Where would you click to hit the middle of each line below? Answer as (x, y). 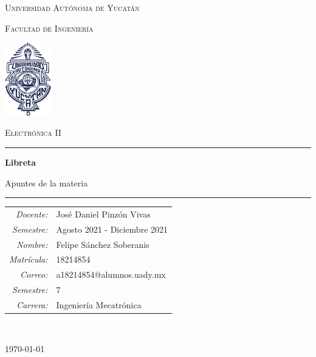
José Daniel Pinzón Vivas (103, 214)
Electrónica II (33, 133)
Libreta (21, 162)
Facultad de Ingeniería (49, 28)
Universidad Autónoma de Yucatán (72, 7)
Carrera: (32, 305)
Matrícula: (29, 259)
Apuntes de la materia (46, 182)
